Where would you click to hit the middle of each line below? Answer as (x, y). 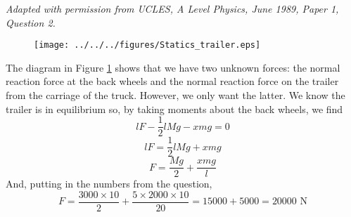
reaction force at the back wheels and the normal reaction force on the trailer (172, 81)
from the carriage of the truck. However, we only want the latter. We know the (175, 95)
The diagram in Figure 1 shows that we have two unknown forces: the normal (173, 67)
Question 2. (31, 22)
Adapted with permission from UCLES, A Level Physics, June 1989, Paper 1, (172, 8)
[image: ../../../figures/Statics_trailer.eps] (147, 45)
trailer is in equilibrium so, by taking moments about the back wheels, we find (174, 108)
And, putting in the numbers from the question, (109, 184)
